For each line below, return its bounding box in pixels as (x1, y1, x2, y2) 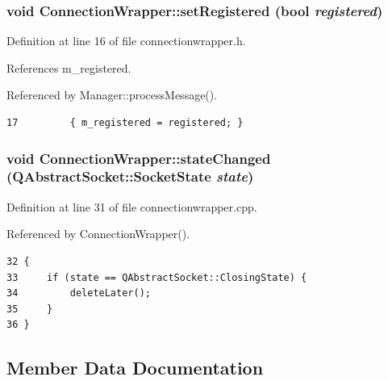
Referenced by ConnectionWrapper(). (6, 225, 190, 242)
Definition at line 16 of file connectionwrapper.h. (6, 32, 246, 49)
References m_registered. (6, 59, 131, 76)
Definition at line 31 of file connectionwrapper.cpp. (6, 198, 257, 215)
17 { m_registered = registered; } (6, 117, 244, 128)
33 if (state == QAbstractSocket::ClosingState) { (6, 271, 307, 283)
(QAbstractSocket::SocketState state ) (6, 166, 254, 186)
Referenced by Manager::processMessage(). (6, 86, 218, 103)
